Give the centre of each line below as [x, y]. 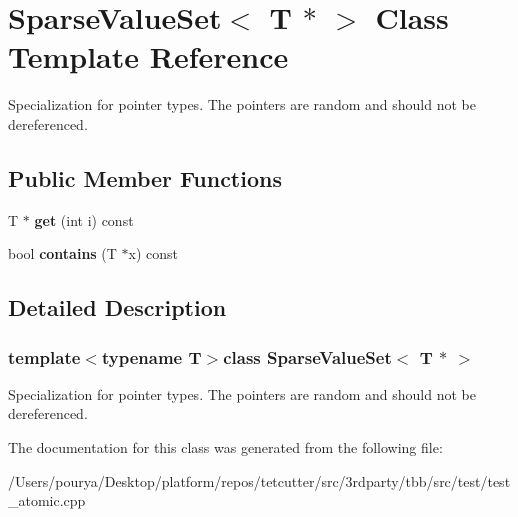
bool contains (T [62, 253]
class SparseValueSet [307, 356]
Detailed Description [117, 307]
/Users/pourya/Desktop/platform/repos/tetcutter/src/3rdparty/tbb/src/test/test [259, 480]
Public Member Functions [145, 177]
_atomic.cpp [47, 500]
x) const [153, 253]
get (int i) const [84, 219]
